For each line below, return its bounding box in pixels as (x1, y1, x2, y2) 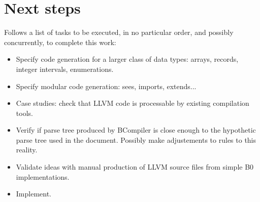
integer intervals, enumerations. (16, 63, 114, 74)
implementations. (16, 171, 70, 182)
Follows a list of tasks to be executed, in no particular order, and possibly (4, 27, 234, 37)
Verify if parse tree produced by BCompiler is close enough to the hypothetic (16, 125, 256, 135)
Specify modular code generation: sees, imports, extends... (16, 80, 197, 91)
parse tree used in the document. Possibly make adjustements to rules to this (16, 134, 256, 145)
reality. (16, 144, 38, 155)
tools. (16, 107, 33, 118)
